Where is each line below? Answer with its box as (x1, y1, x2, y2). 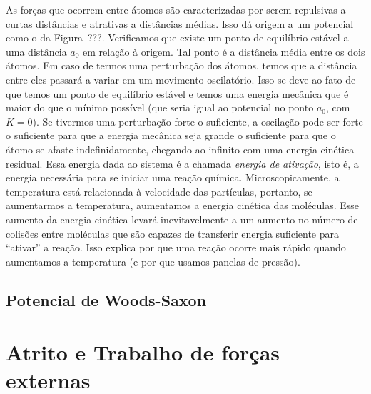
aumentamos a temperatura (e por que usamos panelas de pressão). (6, 253, 300, 268)
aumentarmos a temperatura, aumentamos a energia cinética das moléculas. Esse (6, 198, 360, 213)
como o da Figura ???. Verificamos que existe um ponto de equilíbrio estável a (6, 30, 349, 45)
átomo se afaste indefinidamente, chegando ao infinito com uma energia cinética (6, 141, 355, 156)
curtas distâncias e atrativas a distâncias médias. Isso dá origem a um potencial (6, 16, 354, 31)
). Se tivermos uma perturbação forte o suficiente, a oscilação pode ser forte (32, 113, 363, 128)
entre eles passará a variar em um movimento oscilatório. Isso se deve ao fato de (6, 71, 356, 86)
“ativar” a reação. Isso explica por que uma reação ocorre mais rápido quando (6, 240, 346, 255)
